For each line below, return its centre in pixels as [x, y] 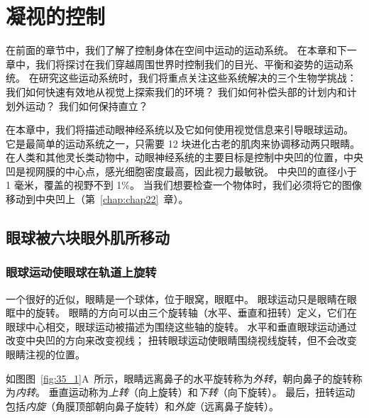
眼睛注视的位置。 [45, 354]
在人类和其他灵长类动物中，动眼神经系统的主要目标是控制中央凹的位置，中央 [184, 157]
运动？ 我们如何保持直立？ [87, 105]
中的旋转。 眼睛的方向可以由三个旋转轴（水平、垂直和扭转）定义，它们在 [186, 313]
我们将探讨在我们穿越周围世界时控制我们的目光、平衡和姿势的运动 [189, 64]
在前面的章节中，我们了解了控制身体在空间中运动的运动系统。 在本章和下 [176, 50]
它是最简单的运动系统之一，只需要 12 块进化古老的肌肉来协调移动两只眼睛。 [183, 143]
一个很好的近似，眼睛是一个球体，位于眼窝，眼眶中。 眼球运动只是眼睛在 [176, 298]
